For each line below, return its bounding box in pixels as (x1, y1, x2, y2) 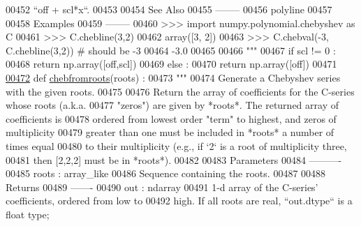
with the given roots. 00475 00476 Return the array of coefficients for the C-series (6, 84, 355, 98)
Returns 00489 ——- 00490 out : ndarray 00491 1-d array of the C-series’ (6, 179, 318, 194)
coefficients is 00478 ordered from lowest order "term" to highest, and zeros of (6, 111, 337, 126)
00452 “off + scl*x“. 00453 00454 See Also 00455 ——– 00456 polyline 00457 (6, 2, 332, 16)
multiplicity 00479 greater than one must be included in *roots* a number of (6, 125, 334, 140)
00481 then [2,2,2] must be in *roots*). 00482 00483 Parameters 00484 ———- (6, 152, 342, 167)
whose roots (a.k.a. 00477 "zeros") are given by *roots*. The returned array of (6, 98, 339, 112)
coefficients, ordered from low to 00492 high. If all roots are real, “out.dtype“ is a (6, 193, 353, 208)
